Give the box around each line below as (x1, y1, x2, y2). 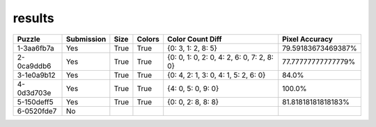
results (13, 10, 55, 26)
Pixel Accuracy (282, 34, 334, 44)
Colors (136, 34, 159, 44)
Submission (65, 34, 107, 44)
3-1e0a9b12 (17, 70, 56, 80)
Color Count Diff (167, 34, 222, 44)
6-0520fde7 (17, 106, 57, 116)
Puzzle (17, 34, 41, 44)
